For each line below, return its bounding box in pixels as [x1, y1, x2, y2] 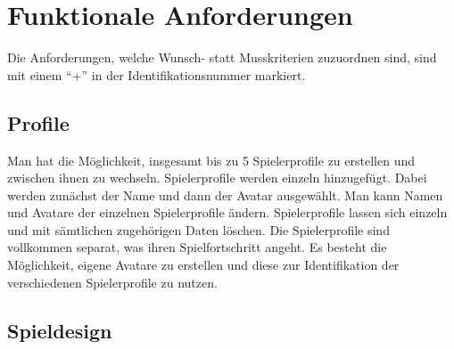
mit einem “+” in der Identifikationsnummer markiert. [7, 65, 306, 84]
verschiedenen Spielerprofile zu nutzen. [7, 272, 218, 291]
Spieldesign [7, 316, 112, 344]
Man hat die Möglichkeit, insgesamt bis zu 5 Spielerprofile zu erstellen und [7, 150, 415, 169]
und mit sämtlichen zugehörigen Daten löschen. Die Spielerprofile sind [7, 220, 390, 239]
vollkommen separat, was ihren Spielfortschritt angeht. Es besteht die [7, 238, 387, 256]
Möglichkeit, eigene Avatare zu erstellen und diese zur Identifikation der [7, 256, 400, 274]
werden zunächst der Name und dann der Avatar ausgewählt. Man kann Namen [7, 185, 443, 204]
